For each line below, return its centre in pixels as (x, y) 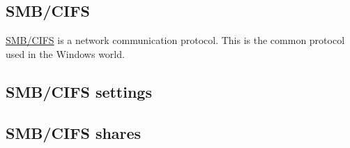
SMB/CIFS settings (79, 91)
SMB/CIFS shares (74, 132)
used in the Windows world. (65, 53)
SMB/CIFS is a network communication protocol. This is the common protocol (175, 40)
